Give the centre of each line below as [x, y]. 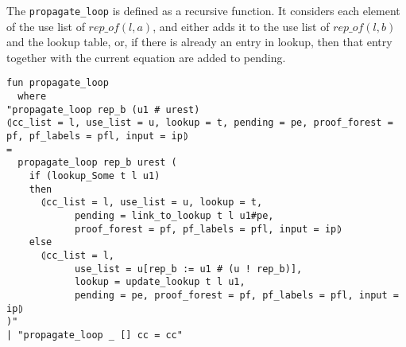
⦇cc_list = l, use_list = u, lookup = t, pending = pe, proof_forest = [200, 123]
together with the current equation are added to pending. [146, 57]
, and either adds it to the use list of [241, 26]
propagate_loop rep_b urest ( [97, 163]
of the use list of [46, 26]
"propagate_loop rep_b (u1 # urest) [103, 109]
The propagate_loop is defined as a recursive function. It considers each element [203, 10]
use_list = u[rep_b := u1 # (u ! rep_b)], [188, 269]
